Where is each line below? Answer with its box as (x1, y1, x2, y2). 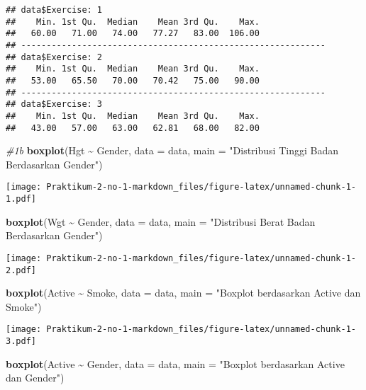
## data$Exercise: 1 (6, 5, 103, 15)
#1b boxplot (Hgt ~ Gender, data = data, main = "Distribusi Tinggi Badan (6, 143, 338, 158)
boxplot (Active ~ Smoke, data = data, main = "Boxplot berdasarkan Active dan (6, 285, 361, 300)
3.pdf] (6, 336, 36, 347)
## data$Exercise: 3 (6, 99, 103, 110)
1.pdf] (6, 194, 36, 205)
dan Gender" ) (6, 370, 65, 385)
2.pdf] (6, 265, 36, 275)
